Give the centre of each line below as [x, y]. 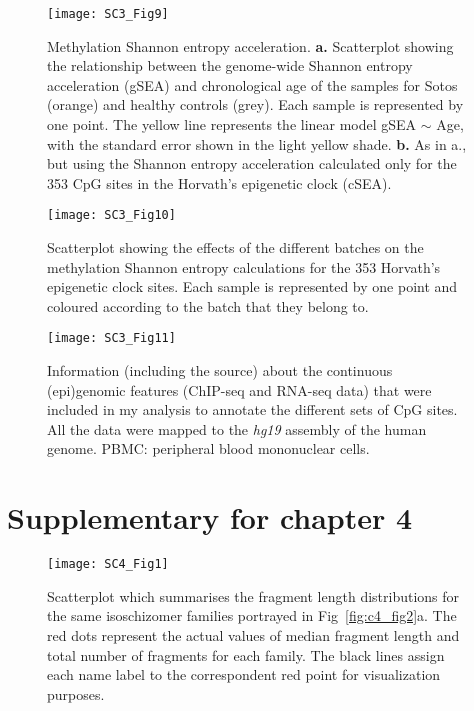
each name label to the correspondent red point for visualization [244, 674]
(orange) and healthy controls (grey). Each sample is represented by [255, 104]
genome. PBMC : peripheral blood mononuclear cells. [208, 448]
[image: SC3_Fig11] [111, 338]
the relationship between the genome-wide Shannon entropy [230, 65]
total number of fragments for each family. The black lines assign [246, 654]
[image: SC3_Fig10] [111, 215]
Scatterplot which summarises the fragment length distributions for [253, 595]
